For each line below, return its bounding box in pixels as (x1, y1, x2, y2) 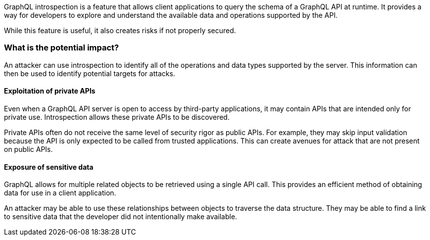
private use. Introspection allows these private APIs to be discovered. (4, 112, 230, 121)
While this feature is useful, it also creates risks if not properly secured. (4, 26, 236, 35)
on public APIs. (4, 144, 53, 153)
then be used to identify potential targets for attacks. (4, 69, 175, 78)
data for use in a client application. (4, 189, 116, 197)
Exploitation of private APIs (4, 87, 96, 96)
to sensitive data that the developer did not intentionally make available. (4, 212, 238, 221)
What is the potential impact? (4, 43, 119, 53)
